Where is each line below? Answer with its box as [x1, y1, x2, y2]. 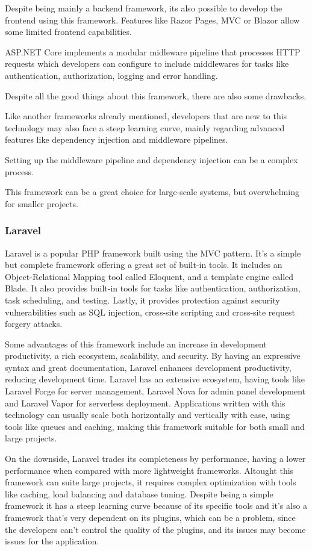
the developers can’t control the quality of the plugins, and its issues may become [5, 523, 306, 535]
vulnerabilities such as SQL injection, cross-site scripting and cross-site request [5, 305, 295, 318]
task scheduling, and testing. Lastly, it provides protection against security [5, 293, 280, 306]
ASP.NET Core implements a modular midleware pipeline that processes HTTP [5, 45, 301, 58]
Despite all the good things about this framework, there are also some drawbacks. [5, 89, 307, 102]
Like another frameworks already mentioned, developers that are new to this [5, 110, 287, 122]
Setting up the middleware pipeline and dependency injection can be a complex [5, 153, 298, 166]
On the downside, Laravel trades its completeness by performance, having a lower [5, 452, 306, 465]
